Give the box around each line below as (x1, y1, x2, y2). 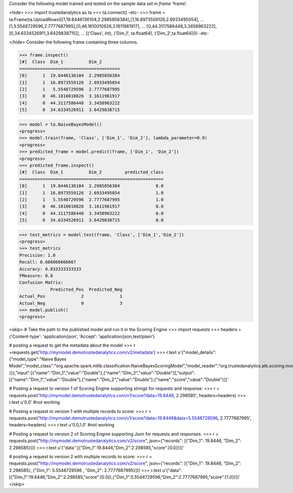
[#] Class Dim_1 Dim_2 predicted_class (19, 169, 164, 175)
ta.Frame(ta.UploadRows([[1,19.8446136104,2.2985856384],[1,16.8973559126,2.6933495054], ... (9, 16, 205, 22)
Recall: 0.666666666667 (19, 259, 77, 265)
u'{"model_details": (177, 349, 217, 355)
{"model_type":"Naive (9, 356, 53, 362)
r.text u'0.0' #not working (9, 399, 60, 405)
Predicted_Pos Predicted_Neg (50, 287, 123, 292)
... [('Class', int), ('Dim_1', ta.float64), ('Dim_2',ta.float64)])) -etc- (81, 30, 209, 36)
